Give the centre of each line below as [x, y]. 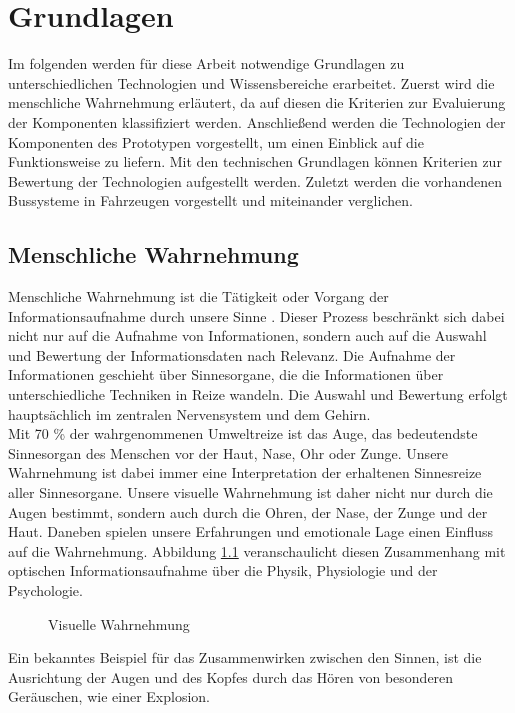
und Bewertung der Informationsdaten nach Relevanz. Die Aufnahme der [232, 354]
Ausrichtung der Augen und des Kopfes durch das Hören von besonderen [231, 676]
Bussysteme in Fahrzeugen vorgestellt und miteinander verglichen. [210, 200]
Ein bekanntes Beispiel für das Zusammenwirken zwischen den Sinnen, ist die [245, 657]
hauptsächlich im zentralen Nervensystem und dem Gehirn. [189, 413]
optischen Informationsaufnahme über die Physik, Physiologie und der [223, 570]
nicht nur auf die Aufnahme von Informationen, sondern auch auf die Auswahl [247, 335]
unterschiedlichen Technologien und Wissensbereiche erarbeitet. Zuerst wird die [251, 82]
